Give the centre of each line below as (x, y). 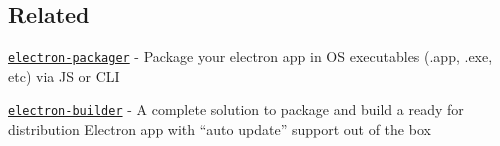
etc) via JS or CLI (64, 75)
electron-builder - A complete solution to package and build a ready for (236, 109)
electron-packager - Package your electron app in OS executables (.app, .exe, (250, 56)
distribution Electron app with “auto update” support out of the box (219, 129)
